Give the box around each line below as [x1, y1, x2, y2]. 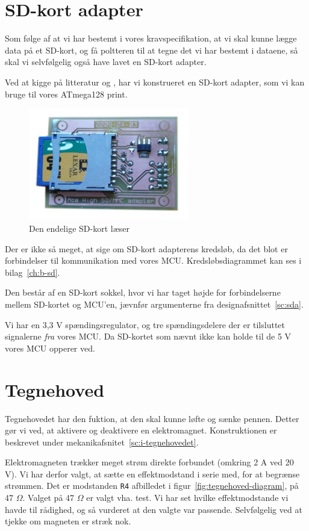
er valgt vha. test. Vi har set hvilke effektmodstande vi [86, 491, 289, 504]
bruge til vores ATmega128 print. [5, 87, 128, 100]
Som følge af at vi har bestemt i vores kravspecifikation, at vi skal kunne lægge [5, 32, 297, 45]
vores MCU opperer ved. [5, 341, 95, 354]
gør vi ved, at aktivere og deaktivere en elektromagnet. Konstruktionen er [5, 424, 277, 436]
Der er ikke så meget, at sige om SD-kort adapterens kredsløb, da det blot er [5, 242, 288, 255]
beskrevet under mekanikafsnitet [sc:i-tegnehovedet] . [5, 435, 199, 448]
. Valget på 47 [22, 491, 75, 504]
